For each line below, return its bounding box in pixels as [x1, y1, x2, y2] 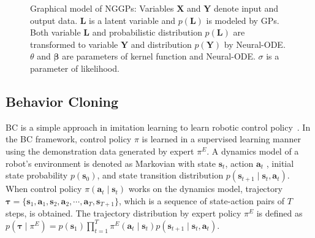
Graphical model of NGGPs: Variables [30, 2, 174, 14]
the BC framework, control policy [6, 132, 132, 145]
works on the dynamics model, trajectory [128, 182, 283, 195]
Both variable [30, 26, 81, 39]
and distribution [131, 37, 192, 50]
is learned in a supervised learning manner [142, 132, 301, 145]
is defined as [256, 207, 303, 220]
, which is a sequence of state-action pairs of [118, 194, 285, 207]
